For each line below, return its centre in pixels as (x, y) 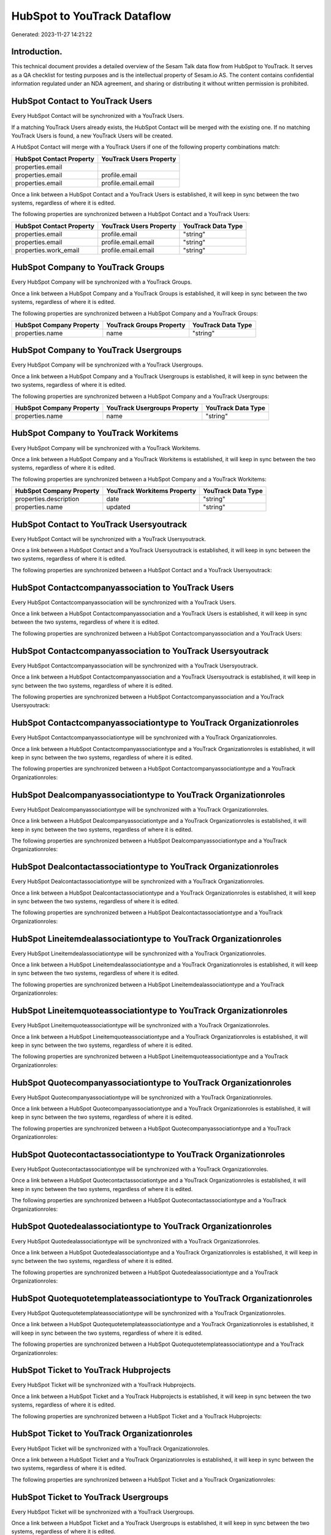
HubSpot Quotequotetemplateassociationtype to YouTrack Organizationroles (162, 1298)
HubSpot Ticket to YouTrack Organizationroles (102, 1434)
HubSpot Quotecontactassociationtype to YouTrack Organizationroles (148, 1154)
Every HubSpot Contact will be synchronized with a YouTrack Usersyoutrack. (109, 539)
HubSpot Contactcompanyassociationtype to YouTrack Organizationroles (155, 723)
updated (118, 507)
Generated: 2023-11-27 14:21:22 (52, 34)
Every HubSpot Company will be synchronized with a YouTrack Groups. (102, 282)
